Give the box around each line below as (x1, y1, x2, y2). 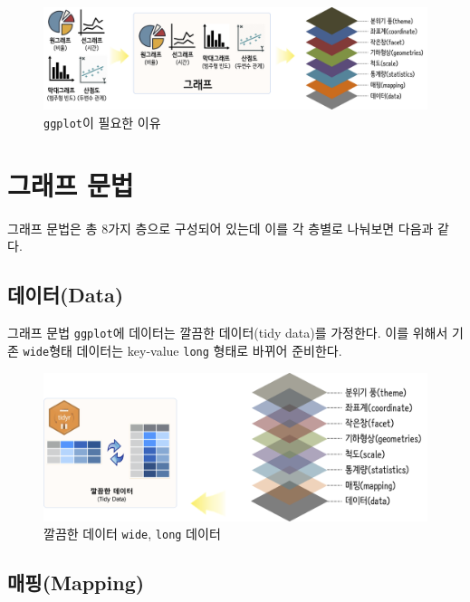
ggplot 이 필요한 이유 (43, 113, 161, 132)
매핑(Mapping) (7, 569, 145, 597)
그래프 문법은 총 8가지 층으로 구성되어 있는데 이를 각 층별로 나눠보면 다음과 (7, 218, 434, 237)
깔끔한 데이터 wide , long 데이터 (43, 524, 221, 543)
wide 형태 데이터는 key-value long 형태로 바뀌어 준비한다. (23, 340, 342, 359)
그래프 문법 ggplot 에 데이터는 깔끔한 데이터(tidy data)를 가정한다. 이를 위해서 (7, 323, 448, 342)
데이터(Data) (7, 281, 124, 309)
